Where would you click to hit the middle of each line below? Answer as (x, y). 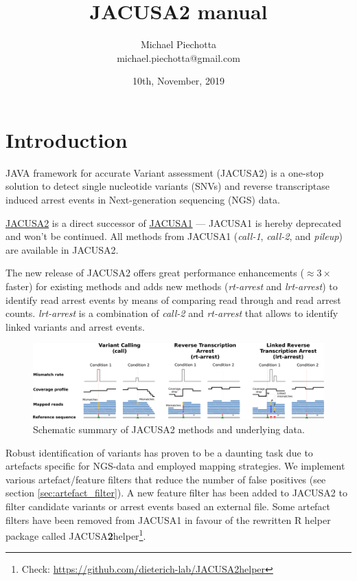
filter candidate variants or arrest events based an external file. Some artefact (168, 506)
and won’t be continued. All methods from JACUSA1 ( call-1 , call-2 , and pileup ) (174, 236)
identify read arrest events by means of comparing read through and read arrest (173, 299)
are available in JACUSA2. (62, 249)
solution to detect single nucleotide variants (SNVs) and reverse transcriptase (168, 186)
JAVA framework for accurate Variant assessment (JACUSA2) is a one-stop (165, 172)
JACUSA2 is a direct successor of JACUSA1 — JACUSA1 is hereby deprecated (174, 222)
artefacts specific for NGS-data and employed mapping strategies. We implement (175, 466)
